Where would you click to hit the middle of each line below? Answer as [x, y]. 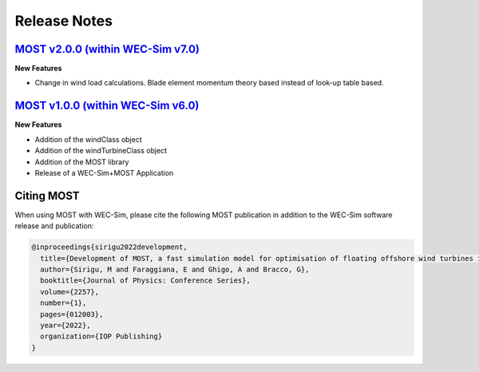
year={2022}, [65, 325]
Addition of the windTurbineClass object [101, 151]
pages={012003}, [72, 314]
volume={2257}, [70, 292]
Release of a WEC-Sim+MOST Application [104, 172]
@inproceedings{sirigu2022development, [109, 247]
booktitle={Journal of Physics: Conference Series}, [145, 281]
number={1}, [63, 303]
